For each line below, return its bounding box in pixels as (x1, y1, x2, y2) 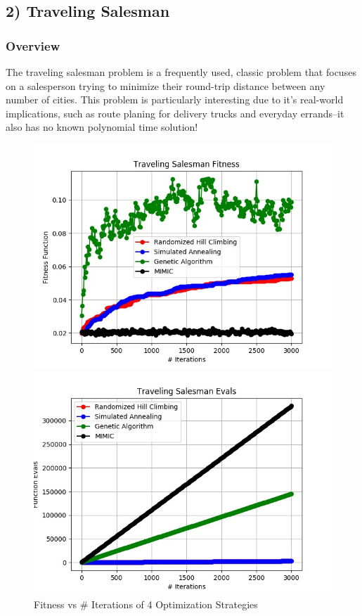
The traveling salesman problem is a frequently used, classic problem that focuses (6, 65, 356, 79)
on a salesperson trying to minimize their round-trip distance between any (6, 78, 325, 93)
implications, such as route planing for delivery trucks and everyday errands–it (6, 105, 344, 120)
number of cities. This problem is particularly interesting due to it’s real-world (6, 92, 344, 107)
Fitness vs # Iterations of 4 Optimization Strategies (34, 597, 258, 612)
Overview (6, 37, 60, 54)
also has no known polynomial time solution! (6, 120, 198, 134)
